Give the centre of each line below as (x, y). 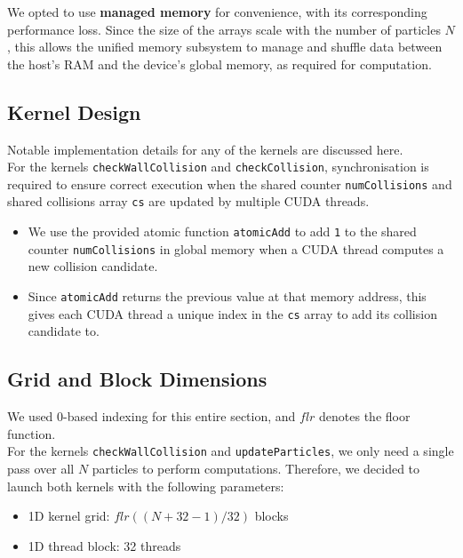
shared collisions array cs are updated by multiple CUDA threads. (188, 201)
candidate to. (64, 331)
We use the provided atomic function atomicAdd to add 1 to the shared (222, 231)
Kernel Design (74, 112)
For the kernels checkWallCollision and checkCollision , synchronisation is (218, 167)
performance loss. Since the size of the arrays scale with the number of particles (224, 29)
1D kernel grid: (69, 516)
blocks (271, 516)
